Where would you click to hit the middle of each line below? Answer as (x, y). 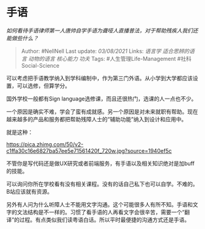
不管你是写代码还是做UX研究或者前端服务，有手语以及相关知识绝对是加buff (100, 163)
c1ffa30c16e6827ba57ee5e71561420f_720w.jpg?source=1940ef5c (89, 150)
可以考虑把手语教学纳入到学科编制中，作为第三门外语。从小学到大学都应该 (99, 78)
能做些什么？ (22, 38)
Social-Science (40, 65)
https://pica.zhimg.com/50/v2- (45, 144)
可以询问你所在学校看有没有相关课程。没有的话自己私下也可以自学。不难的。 (102, 184)
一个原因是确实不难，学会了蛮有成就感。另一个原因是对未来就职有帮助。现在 (102, 111)
